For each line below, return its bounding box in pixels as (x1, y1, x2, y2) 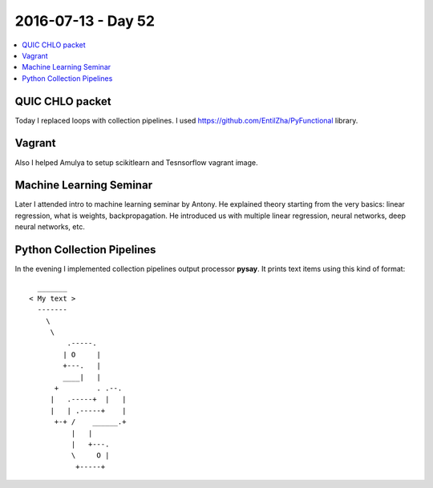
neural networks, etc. (14, 222, 86, 232)
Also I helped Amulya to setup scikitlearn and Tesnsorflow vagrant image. (14, 157, 258, 167)
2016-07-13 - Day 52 (14, 12, 156, 30)
